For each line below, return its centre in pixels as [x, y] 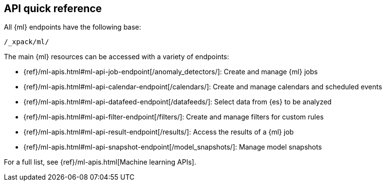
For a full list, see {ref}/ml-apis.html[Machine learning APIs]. [100, 162]
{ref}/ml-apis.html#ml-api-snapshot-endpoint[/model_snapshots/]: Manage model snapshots [173, 147]
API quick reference [53, 8]
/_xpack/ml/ [27, 42]
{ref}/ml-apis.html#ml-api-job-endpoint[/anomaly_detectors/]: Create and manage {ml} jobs [171, 72]
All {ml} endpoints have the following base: [73, 27]
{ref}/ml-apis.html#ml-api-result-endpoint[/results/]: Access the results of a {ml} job [159, 132]
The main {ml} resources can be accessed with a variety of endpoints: [117, 57]
